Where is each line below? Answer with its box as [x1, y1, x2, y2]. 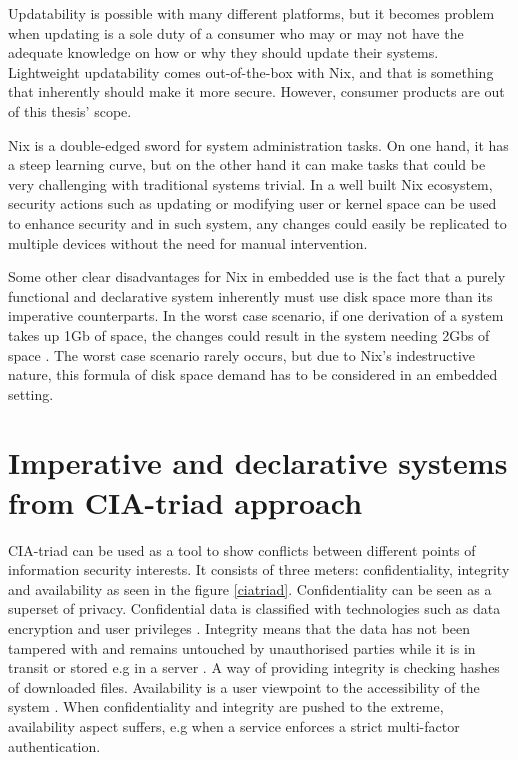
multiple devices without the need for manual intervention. [8, 232, 368, 253]
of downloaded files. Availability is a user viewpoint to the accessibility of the [8, 676, 480, 697]
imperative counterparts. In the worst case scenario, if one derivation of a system [8, 305, 504, 326]
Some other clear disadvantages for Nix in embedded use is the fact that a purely [8, 266, 506, 287]
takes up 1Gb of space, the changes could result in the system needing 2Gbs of [8, 324, 490, 345]
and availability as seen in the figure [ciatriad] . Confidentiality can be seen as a [8, 578, 492, 599]
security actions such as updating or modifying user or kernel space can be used [8, 193, 497, 214]
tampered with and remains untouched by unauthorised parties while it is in [8, 637, 476, 658]
